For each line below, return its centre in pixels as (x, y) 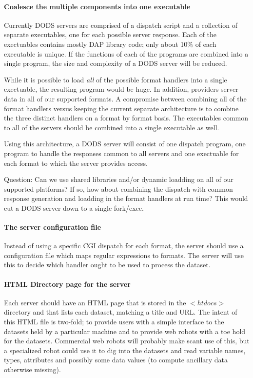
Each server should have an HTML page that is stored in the (95, 302)
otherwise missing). (32, 369)
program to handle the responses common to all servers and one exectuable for (121, 153)
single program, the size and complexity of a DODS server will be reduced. (116, 63)
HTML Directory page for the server (67, 284)
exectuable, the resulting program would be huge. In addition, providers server (121, 89)
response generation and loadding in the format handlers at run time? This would (126, 198)
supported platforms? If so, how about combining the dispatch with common (118, 189)
